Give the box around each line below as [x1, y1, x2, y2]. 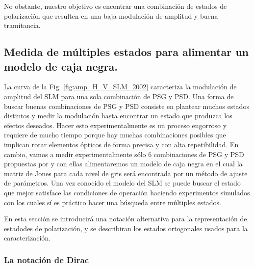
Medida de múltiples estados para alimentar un [4, 44, 249, 59]
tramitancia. [4, 20, 41, 30]
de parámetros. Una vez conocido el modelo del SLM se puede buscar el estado [4, 178, 241, 188]
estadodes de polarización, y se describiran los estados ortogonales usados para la [4, 223, 248, 233]
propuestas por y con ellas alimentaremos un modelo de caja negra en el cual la [4, 159, 243, 169]
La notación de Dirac [4, 253, 89, 266]
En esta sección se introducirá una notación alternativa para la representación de [4, 214, 247, 224]
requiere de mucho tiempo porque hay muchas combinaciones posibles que [4, 130, 226, 140]
